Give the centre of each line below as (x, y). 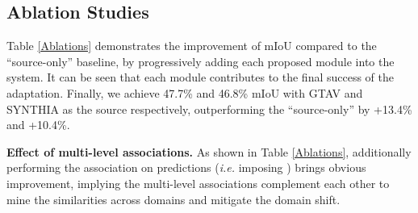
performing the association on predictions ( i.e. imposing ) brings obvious (186, 167)
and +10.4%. (38, 125)
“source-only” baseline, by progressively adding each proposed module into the (201, 61)
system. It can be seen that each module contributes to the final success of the (201, 77)
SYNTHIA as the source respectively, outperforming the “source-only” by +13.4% (209, 109)
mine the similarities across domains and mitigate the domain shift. (173, 199)
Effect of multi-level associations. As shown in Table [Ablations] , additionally (209, 151)
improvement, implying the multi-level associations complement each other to (198, 183)
